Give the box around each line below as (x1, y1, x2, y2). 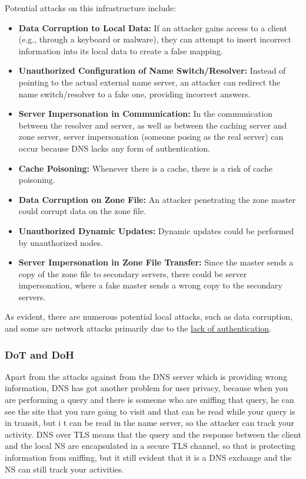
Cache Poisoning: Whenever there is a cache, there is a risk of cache (18, 162, 273, 174)
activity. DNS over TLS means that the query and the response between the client (5, 428, 301, 440)
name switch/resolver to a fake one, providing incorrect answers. (18, 87, 251, 100)
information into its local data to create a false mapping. (18, 44, 223, 57)
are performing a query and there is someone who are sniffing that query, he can (5, 393, 294, 406)
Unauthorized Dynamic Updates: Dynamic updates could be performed (18, 224, 294, 237)
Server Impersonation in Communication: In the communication (18, 107, 272, 120)
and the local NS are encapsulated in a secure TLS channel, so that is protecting (5, 439, 296, 452)
